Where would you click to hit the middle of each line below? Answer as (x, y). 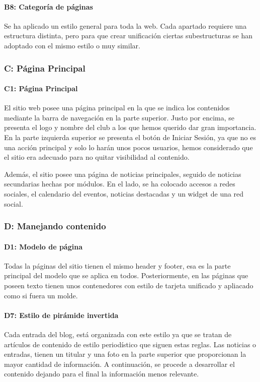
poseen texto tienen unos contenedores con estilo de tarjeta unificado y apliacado (129, 285)
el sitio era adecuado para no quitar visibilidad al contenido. (97, 157)
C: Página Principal (45, 68)
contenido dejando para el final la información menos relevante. (102, 374)
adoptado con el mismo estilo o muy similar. (72, 45)
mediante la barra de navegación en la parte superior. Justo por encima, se (119, 117)
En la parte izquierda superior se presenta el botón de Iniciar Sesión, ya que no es (130, 137)
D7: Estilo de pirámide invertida (61, 315)
